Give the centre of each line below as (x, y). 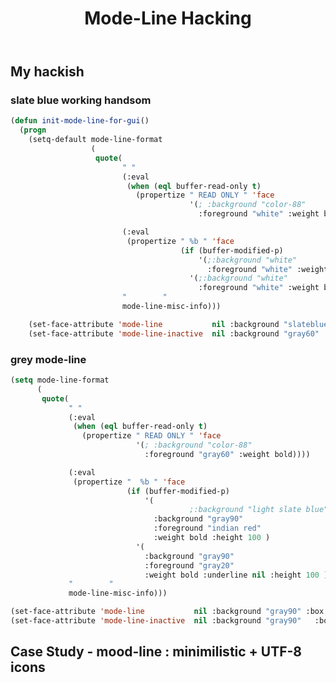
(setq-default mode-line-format (95, 140)
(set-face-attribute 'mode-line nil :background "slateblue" (180, 324)
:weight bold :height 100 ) (212, 538)
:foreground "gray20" (189, 565)
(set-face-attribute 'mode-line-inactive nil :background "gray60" (174, 333)
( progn (33, 130)
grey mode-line (48, 359)
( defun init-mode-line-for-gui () (80, 121)
